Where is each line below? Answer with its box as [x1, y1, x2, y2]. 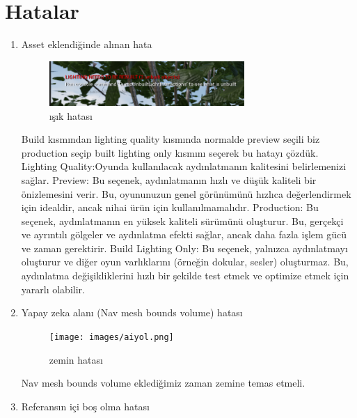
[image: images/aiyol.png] [49, 332, 174, 342]
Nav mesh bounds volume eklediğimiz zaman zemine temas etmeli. [21, 376, 306, 390]
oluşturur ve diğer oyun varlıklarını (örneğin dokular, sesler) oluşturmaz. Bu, [21, 254, 349, 269]
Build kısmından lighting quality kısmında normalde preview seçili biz [21, 132, 320, 146]
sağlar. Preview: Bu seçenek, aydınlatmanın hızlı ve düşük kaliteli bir [21, 172, 317, 187]
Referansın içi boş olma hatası [21, 398, 150, 413]
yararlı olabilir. [21, 281, 85, 296]
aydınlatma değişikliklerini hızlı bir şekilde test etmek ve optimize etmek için [21, 268, 349, 283]
